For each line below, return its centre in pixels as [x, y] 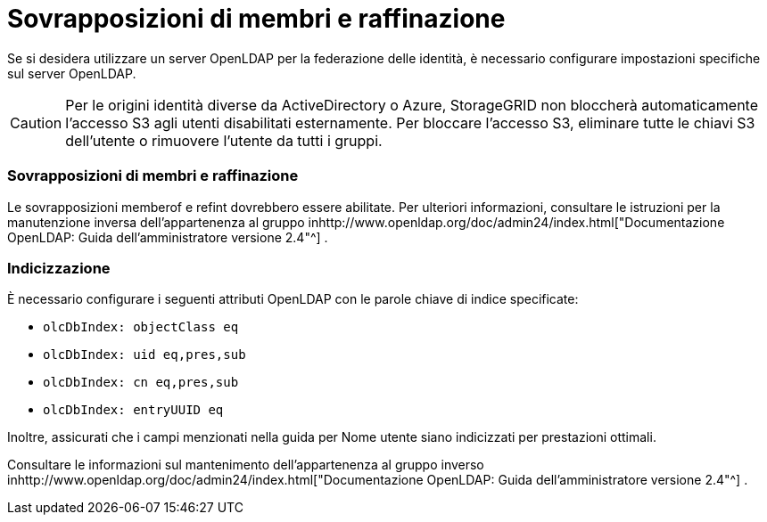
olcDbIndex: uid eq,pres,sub [144, 355]
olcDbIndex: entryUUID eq [133, 410]
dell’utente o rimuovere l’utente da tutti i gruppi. [224, 140]
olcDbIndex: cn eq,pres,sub [141, 383]
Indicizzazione [59, 268]
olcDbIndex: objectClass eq [141, 327]
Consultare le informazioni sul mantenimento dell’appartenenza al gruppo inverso [246, 465]
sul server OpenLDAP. [72, 73]
